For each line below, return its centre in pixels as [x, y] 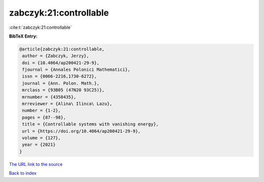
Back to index [23, 173]
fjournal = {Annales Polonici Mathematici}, [76, 70]
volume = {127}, [42, 138]
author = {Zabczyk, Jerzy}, [56, 56]
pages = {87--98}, [44, 117]
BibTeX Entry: [23, 36]
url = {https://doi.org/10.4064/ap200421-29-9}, [81, 131]
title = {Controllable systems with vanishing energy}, [90, 124]
